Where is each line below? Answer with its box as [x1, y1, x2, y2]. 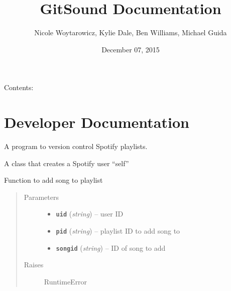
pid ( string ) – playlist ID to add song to [56, 226, 180, 236]
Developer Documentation [4, 112, 189, 132]
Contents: [4, 82, 34, 93]
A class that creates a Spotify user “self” [4, 158, 129, 168]
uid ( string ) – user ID [56, 208, 124, 219]
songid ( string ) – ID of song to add [56, 242, 166, 253]
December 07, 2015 [101, 44, 160, 54]
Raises [24, 259, 44, 270]
